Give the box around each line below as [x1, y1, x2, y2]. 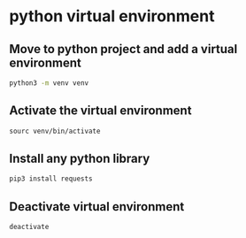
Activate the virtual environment [9, 104, 192, 119]
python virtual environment [9, 6, 215, 27]
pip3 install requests [9, 174, 93, 183]
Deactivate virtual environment [9, 199, 185, 214]
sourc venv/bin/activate [9, 127, 101, 135]
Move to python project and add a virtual [9, 42, 238, 57]
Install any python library [9, 150, 150, 165]
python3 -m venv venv [9, 79, 89, 88]
